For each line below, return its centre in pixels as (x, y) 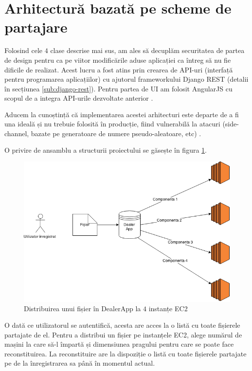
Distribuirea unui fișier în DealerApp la (82, 309)
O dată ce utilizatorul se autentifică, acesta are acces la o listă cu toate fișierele (122, 325)
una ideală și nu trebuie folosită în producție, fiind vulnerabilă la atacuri (112, 124)
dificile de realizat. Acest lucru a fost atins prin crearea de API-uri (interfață (119, 69)
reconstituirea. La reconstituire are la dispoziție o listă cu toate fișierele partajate (126, 353)
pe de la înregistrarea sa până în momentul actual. (80, 363)
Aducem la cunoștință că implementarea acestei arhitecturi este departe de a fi (122, 114)
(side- (231, 124)
